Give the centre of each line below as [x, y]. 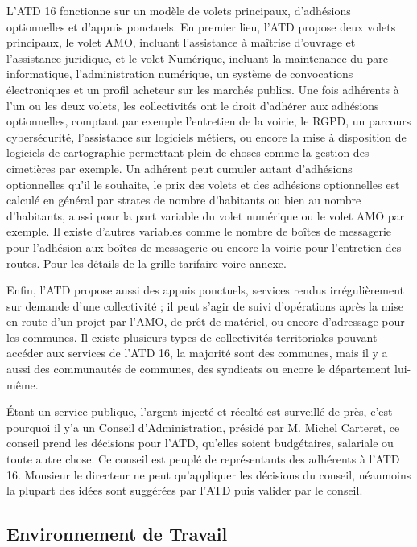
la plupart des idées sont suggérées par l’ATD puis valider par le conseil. [185, 490]
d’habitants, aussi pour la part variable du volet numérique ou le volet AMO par [205, 215]
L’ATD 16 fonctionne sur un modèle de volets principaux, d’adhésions [179, 10]
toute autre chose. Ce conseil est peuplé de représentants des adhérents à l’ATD [203, 459]
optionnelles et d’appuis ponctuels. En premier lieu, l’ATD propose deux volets [201, 26]
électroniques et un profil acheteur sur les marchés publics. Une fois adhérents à [203, 89]
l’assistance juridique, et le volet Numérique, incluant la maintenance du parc [198, 58]
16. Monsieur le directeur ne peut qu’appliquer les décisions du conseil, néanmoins [209, 474]
